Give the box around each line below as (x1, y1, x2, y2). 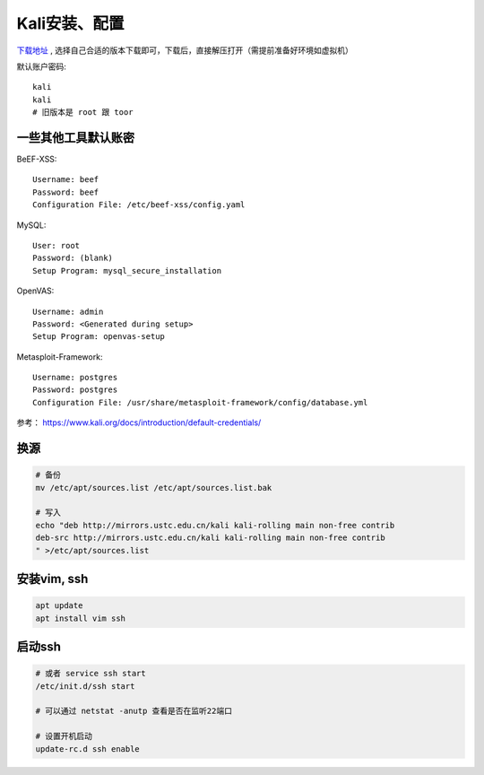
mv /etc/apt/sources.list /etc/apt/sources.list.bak (35, 483, 272, 492)
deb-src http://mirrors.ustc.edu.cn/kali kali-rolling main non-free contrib (35, 533, 385, 543)
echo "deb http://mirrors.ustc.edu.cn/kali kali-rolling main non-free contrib (35, 520, 395, 530)
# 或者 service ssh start (35, 668, 147, 679)
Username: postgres (32, 372, 118, 383)
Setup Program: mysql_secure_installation (32, 266, 222, 275)
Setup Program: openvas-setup (32, 332, 166, 342)
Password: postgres (32, 385, 118, 395)
